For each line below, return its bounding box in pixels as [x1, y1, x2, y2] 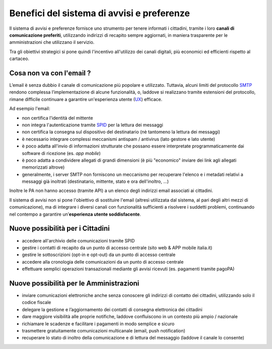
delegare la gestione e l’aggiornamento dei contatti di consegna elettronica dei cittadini [22, 306, 202, 313]
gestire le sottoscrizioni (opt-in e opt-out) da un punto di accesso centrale [22, 252, 176, 258]
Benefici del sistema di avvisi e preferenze [9, 8, 190, 19]
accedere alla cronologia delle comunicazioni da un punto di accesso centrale [22, 259, 184, 265]
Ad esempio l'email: [9, 106, 50, 112]
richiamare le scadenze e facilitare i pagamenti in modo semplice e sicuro [22, 321, 175, 327]
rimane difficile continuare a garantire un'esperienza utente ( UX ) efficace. [9, 96, 163, 102]
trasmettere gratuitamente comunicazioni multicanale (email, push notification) [22, 327, 186, 333]
